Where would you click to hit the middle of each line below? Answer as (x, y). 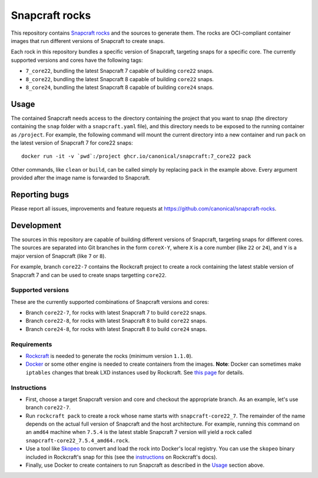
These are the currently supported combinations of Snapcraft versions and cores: (110, 302)
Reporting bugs (40, 194)
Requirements (32, 344)
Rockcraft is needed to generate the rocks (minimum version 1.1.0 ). (109, 356)
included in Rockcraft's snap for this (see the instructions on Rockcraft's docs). (122, 457)
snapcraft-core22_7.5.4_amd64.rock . (78, 440)
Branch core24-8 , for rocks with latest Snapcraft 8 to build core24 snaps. (116, 329)
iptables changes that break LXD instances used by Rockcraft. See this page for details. (135, 372)
